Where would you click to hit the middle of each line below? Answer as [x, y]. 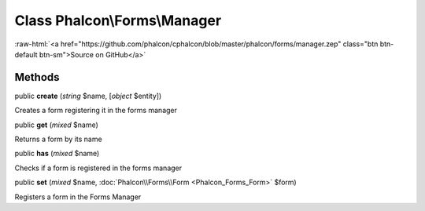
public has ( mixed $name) [57, 154]
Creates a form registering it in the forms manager [96, 111]
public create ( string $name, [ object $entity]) [88, 96]
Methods [37, 77]
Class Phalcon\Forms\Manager [118, 20]
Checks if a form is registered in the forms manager [98, 168]
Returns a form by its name [58, 139]
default [26, 54]
